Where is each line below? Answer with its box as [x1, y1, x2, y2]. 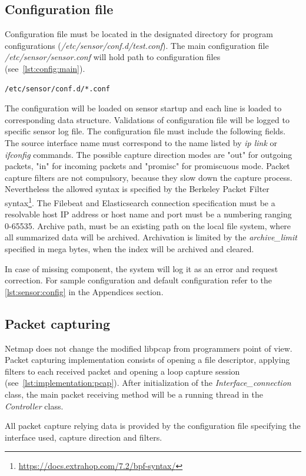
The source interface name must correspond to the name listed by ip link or [5, 136, 278, 148]
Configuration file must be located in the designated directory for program [5, 28, 273, 40]
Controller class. [5, 399, 64, 412]
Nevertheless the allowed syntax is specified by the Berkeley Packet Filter [5, 183, 270, 195]
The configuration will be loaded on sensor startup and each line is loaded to [5, 102, 282, 114]
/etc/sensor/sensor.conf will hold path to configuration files [5, 51, 221, 63]
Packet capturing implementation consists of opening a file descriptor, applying [5, 353, 290, 366]
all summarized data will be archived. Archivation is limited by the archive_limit [5, 231, 298, 243]
